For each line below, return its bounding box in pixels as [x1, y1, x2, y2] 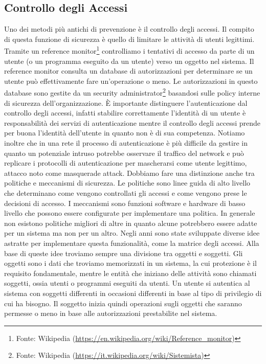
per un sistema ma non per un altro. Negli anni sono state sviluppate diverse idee [4, 227, 260, 238]
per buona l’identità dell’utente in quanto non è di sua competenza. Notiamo [4, 127, 245, 138]
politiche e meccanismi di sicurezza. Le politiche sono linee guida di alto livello [4, 177, 251, 188]
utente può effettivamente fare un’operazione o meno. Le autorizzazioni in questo [4, 75, 258, 86]
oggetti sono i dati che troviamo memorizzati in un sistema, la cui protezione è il [4, 258, 257, 268]
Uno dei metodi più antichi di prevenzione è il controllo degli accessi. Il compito [4, 24, 254, 34]
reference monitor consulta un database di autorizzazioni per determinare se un [4, 65, 253, 76]
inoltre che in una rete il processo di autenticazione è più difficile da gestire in [4, 138, 248, 148]
